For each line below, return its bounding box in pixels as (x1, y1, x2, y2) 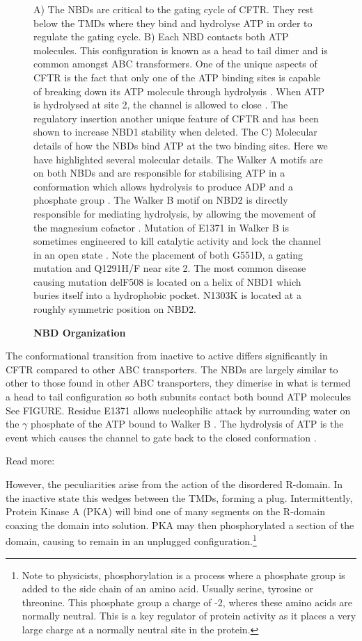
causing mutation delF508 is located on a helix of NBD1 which (33, 274, 301, 289)
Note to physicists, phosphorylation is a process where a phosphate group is (22, 567, 345, 582)
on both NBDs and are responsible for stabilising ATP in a (33, 165, 285, 180)
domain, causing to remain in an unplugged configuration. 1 (6, 532, 257, 549)
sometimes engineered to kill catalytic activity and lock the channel (33, 234, 321, 248)
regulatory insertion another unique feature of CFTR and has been (33, 111, 319, 125)
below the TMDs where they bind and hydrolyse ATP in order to (33, 15, 313, 30)
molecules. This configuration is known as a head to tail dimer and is (33, 42, 328, 57)
